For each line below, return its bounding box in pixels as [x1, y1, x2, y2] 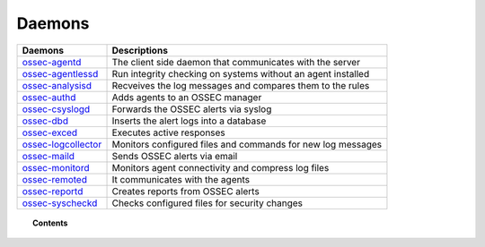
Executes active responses [111, 126, 226, 139]
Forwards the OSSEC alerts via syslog [111, 103, 272, 115]
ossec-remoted [22, 173, 87, 185]
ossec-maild [22, 149, 75, 162]
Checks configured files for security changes [111, 197, 304, 209]
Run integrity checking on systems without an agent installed [111, 67, 370, 80]
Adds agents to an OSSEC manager [111, 90, 262, 103]
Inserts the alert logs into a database [111, 115, 267, 127]
